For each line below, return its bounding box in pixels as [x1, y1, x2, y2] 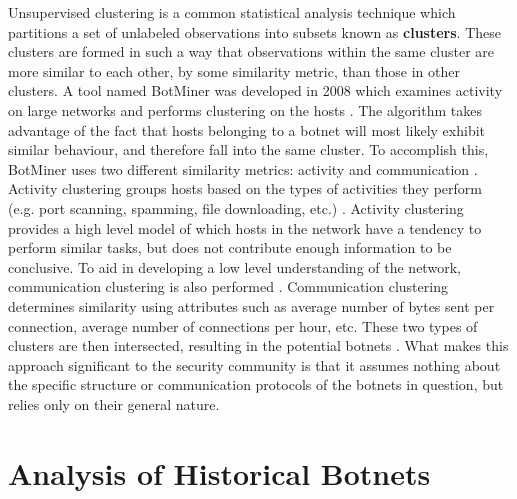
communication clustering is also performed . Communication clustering [8, 276, 448, 297]
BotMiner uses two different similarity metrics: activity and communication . [8, 158, 478, 179]
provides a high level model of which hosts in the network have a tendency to [8, 217, 482, 238]
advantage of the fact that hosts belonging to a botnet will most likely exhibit [8, 119, 486, 140]
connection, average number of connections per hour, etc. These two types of [8, 315, 478, 336]
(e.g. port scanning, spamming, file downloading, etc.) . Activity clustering [8, 197, 464, 218]
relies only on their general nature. [8, 393, 220, 414]
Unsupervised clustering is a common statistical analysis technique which [8, 2, 456, 22]
